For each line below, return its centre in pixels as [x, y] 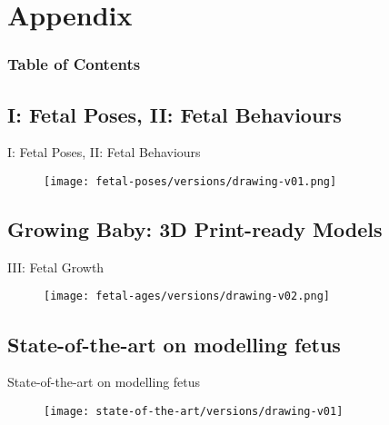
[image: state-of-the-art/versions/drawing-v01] [194, 411]
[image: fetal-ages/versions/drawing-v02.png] [187, 297]
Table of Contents [74, 64]
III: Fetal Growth [56, 267]
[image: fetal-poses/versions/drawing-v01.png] [190, 182]
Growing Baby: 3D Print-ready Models [195, 229]
